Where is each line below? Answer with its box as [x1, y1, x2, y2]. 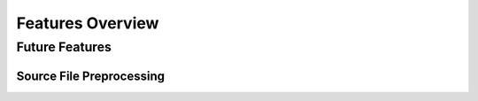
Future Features [16, 39, 112, 55]
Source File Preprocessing [16, 68, 166, 83]
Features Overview [16, 13, 159, 33]
